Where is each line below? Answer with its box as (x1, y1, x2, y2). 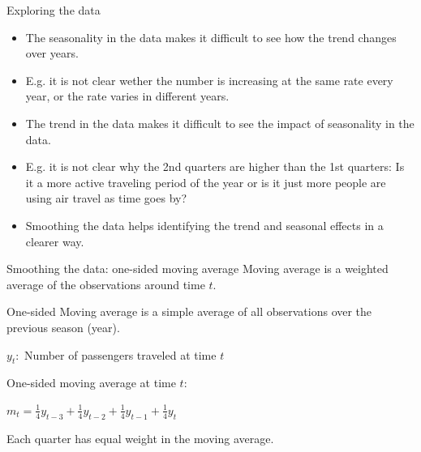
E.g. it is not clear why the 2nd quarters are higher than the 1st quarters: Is (25, 158, 405, 175)
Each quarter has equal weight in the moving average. (6, 429, 274, 446)
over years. (25, 45, 79, 62)
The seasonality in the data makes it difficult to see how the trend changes (25, 28, 397, 45)
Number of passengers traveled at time (24, 346, 217, 363)
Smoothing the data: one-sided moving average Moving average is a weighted (6, 260, 389, 277)
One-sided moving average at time (6, 374, 176, 391)
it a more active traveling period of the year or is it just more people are (25, 173, 386, 190)
